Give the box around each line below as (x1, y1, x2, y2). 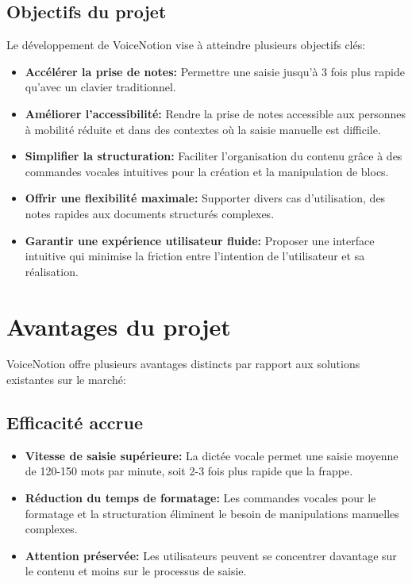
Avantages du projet (6, 309, 231, 342)
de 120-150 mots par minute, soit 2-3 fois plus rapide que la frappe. (25, 463, 353, 479)
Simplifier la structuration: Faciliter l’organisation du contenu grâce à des (25, 148, 402, 164)
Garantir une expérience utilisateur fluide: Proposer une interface (25, 232, 375, 248)
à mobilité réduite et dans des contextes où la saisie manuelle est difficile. (25, 121, 381, 137)
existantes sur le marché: (6, 371, 126, 388)
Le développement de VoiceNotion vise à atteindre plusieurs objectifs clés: (6, 36, 366, 53)
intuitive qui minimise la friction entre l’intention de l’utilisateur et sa (25, 248, 365, 264)
